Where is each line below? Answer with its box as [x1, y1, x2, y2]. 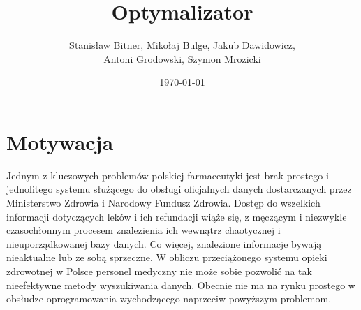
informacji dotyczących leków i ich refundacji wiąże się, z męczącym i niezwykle [6, 209, 347, 223]
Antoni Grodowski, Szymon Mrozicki [103, 51, 261, 66]
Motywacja [6, 127, 114, 156]
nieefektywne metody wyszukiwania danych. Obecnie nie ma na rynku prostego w [6, 277, 355, 292]
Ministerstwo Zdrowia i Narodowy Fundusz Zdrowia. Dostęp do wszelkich [6, 195, 321, 210]
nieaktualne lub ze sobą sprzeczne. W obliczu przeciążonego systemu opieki [6, 250, 327, 265]
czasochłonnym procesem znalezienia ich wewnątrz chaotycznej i [6, 223, 281, 237]
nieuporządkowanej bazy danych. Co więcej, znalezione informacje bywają [6, 236, 322, 251]
